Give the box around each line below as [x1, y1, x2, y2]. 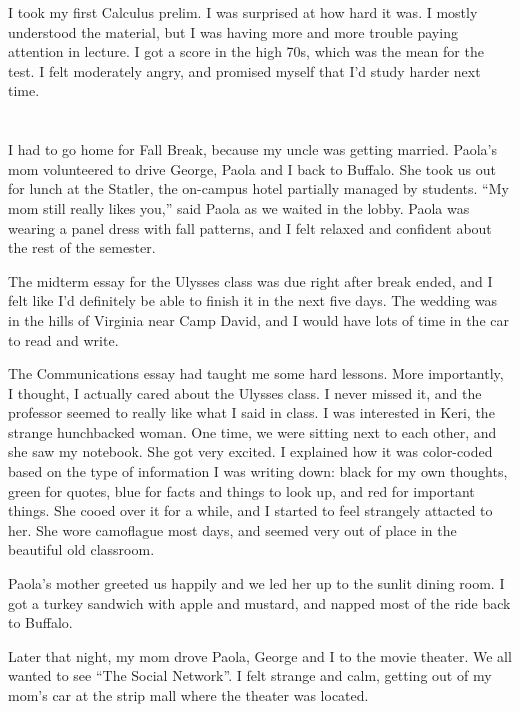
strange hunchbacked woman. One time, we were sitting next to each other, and [8, 421, 497, 442]
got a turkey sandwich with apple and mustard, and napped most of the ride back [8, 592, 511, 613]
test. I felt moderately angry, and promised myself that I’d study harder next [8, 60, 481, 81]
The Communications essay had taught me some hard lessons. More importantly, [8, 363, 504, 384]
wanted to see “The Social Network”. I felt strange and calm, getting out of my [8, 665, 492, 686]
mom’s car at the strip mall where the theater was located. [8, 685, 369, 705]
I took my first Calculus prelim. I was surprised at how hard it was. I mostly [8, 2, 478, 22]
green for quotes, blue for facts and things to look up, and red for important [8, 480, 475, 501]
